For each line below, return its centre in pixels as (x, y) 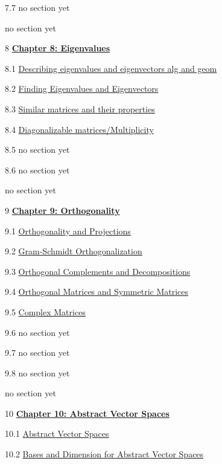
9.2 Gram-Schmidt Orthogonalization (74, 251)
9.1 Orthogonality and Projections (68, 230)
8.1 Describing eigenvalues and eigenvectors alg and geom (111, 68)
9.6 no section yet (37, 332)
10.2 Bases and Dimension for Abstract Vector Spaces (104, 454)
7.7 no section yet (37, 7)
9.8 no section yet (37, 372)
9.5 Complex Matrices (45, 311)
